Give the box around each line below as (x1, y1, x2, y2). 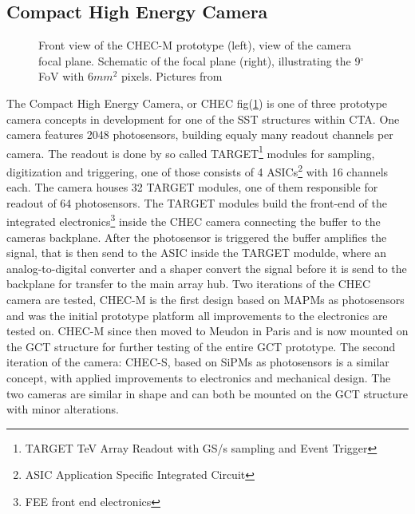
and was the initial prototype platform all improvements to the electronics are (6, 306, 388, 323)
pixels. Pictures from (121, 68, 223, 85)
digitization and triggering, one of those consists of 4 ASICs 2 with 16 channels (6, 161, 389, 180)
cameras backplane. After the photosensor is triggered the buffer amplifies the (6, 228, 387, 245)
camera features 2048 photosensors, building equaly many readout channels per (6, 126, 393, 143)
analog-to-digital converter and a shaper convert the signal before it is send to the (6, 259, 407, 276)
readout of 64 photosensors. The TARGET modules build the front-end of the (6, 194, 387, 211)
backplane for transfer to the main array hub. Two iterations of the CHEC (6, 275, 370, 292)
